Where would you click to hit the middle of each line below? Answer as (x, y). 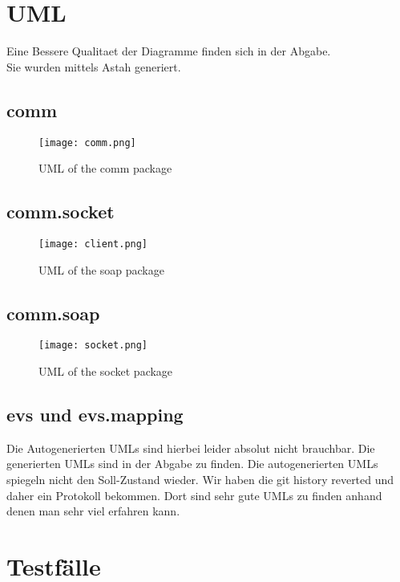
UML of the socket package (106, 371)
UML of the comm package (105, 168)
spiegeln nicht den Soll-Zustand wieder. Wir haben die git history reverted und (200, 480)
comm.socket (61, 212)
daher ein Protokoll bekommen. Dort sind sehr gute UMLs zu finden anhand (194, 495)
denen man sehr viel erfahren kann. (93, 511)
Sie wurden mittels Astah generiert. (94, 66)
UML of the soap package (101, 269)
